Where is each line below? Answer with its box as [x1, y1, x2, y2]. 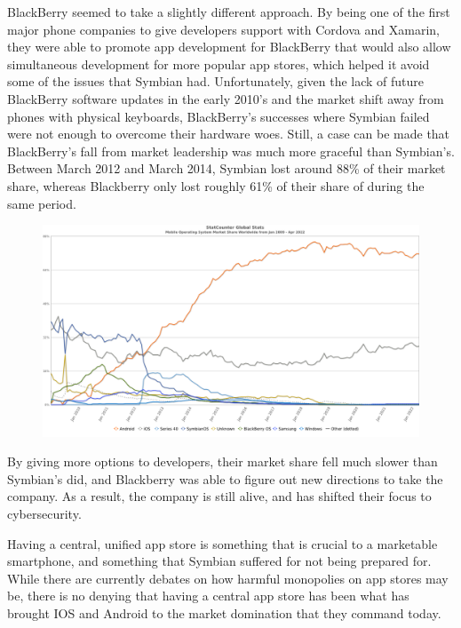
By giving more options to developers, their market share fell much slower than [7, 452, 438, 471]
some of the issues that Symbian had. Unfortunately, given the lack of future [7, 72, 425, 91]
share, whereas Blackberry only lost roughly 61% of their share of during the [7, 176, 425, 195]
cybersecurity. [7, 505, 82, 522]
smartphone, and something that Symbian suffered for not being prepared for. [7, 552, 432, 570]
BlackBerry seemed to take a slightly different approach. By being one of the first [7, 3, 450, 20]
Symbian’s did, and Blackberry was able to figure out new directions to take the [7, 469, 443, 488]
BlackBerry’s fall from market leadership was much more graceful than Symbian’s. [7, 141, 455, 160]
